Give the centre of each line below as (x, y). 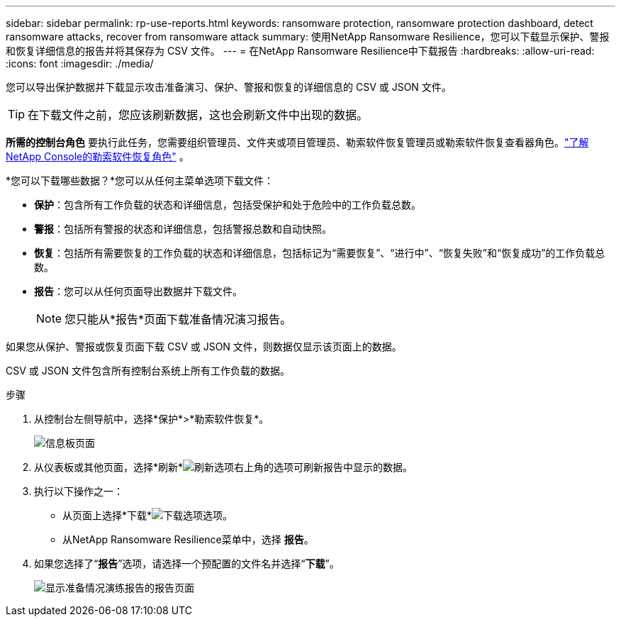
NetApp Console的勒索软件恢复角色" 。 (97, 156)
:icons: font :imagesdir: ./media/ (80, 63)
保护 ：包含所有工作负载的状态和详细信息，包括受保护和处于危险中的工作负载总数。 (228, 205)
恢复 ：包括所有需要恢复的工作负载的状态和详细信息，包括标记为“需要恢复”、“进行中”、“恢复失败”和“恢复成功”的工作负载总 (320, 253)
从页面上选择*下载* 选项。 (148, 515)
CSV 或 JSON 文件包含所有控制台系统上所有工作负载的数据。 (148, 371)
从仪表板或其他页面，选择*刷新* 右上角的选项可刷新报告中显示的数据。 (224, 467)
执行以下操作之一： (79, 491)
